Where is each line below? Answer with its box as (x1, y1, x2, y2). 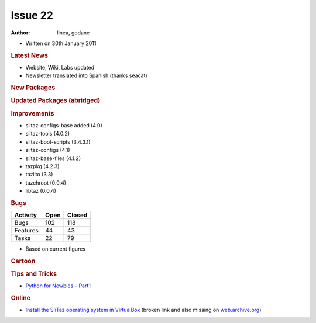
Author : (11, 29, 30, 36)
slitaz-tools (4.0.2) (25, 130, 70, 137)
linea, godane (57, 29, 90, 36)
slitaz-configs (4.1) (25, 147, 70, 154)
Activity (14, 211, 37, 219)
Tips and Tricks (11, 270, 57, 278)
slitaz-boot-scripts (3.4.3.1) (25, 138, 91, 145)
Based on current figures (25, 245, 86, 252)
